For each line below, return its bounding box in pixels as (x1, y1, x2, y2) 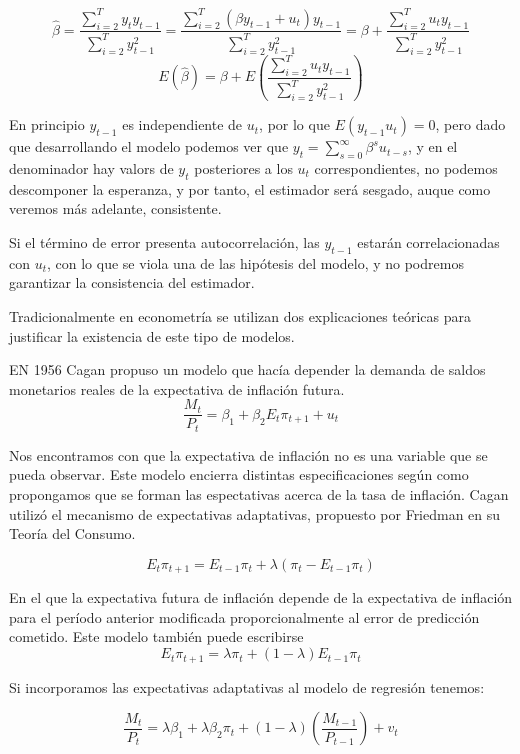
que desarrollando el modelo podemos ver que (9, 136, 289, 157)
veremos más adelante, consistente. (9, 198, 222, 219)
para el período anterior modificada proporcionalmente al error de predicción (9, 606, 480, 627)
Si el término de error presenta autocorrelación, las (9, 231, 320, 252)
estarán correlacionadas (357, 231, 500, 252)
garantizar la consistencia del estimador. (9, 272, 255, 293)
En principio (9, 114, 85, 135)
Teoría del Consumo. (9, 523, 136, 544)
